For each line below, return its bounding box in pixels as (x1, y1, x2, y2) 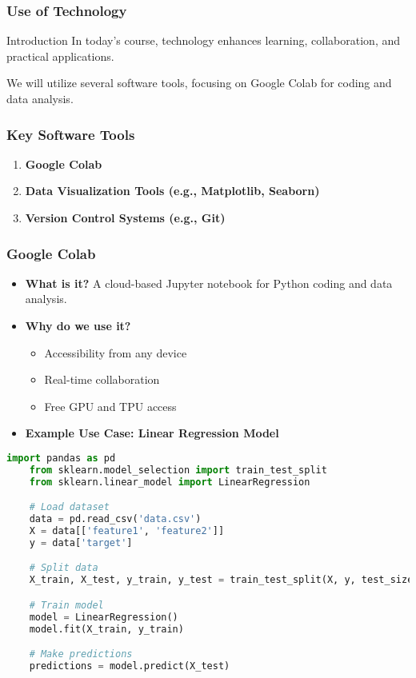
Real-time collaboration (44, 371, 160, 388)
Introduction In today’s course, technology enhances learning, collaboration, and (6, 32, 401, 49)
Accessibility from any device (44, 344, 187, 361)
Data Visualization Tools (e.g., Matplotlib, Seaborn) (25, 182, 320, 199)
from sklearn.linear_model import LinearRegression (29, 476, 310, 488)
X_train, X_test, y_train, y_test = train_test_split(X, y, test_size (29, 574, 414, 586)
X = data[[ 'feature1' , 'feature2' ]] (29, 525, 225, 536)
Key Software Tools (6, 124, 135, 144)
